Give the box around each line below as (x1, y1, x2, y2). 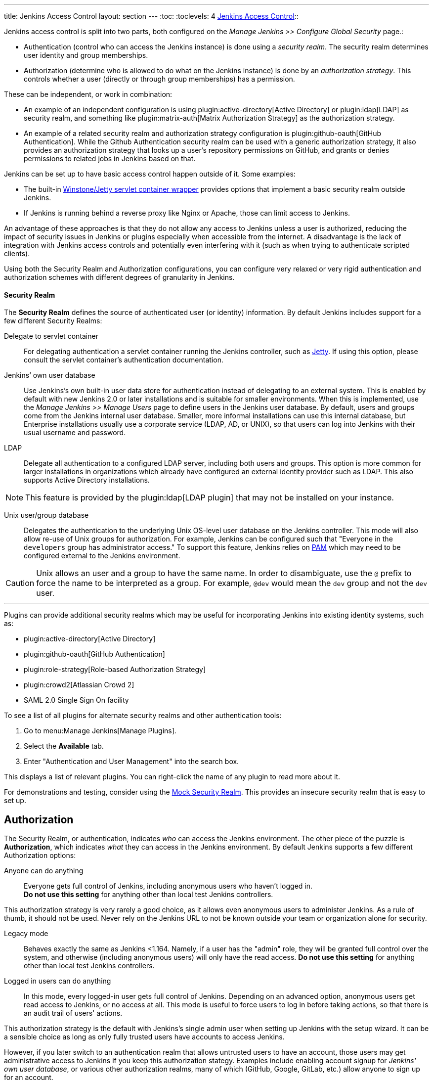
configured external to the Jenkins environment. (24, 551, 180, 560)
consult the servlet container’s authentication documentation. (24, 356, 223, 364)
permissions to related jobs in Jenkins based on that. (24, 154, 196, 163)
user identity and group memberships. (24, 51, 148, 59)
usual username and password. (24, 428, 126, 437)
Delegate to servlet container (4, 332, 98, 341)
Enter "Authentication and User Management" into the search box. (24, 757, 239, 766)
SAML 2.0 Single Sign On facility (24, 696, 129, 705)
